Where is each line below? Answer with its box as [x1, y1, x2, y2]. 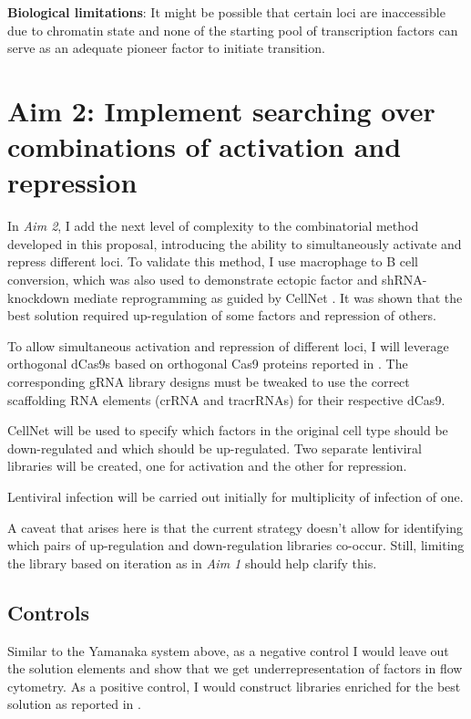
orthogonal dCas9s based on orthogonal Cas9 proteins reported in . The [7, 354, 408, 373]
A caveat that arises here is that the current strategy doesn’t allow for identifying [7, 517, 463, 537]
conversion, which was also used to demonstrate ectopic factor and [7, 270, 378, 289]
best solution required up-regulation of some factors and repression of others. [7, 306, 437, 325]
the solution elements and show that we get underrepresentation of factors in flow [7, 659, 463, 678]
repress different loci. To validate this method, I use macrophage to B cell [7, 252, 418, 271]
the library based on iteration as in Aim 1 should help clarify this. [7, 553, 377, 572]
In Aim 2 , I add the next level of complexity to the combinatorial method [7, 216, 419, 235]
